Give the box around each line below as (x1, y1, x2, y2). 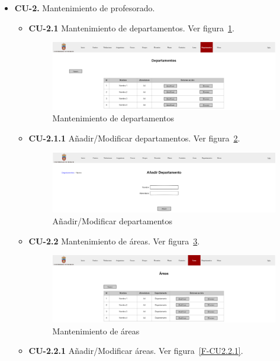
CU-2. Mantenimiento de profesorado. (14, 2, 155, 14)
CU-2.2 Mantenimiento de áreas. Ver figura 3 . (28, 234, 200, 247)
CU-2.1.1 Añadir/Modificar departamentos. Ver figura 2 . (28, 132, 240, 144)
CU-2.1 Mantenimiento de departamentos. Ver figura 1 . (28, 21, 234, 34)
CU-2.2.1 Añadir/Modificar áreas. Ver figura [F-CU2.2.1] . (28, 344, 243, 357)
